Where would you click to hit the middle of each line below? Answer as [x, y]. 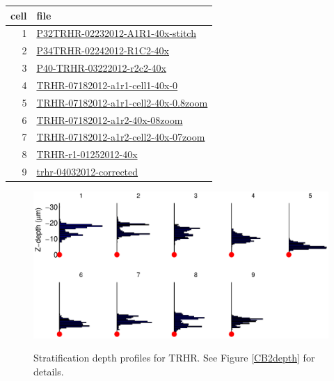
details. [49, 371]
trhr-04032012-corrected [87, 172]
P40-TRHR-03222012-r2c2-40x [101, 68]
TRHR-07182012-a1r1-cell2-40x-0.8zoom [122, 102]
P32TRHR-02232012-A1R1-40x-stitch [116, 33]
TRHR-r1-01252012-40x [87, 154]
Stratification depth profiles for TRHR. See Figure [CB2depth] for [174, 358]
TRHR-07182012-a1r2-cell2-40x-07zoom [121, 137]
